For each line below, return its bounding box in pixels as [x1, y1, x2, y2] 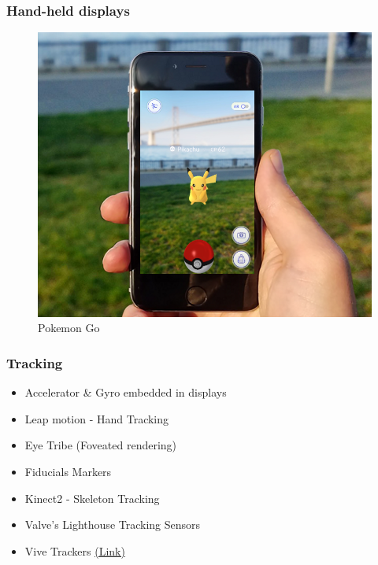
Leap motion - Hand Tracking [24, 410, 169, 427]
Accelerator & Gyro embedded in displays [24, 384, 227, 401]
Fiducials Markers [24, 463, 112, 480]
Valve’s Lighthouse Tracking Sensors [24, 516, 201, 533]
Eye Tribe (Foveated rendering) [24, 437, 177, 453]
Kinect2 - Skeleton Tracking [24, 489, 160, 506]
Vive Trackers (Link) [24, 542, 125, 559]
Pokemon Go [38, 319, 100, 336]
